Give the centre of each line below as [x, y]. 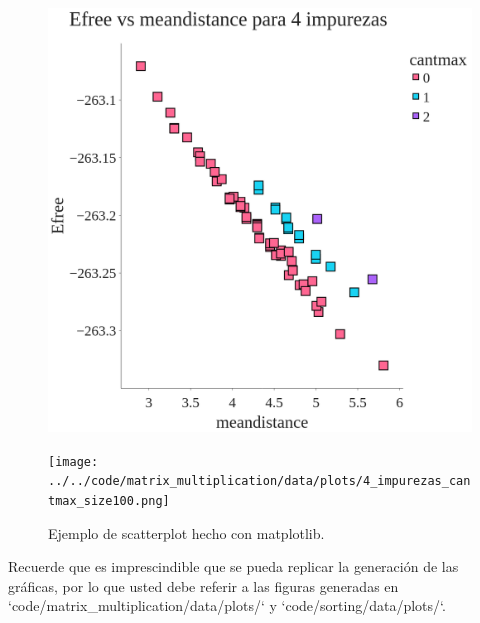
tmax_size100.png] [109, 500]
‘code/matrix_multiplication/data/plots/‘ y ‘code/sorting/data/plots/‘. [227, 605]
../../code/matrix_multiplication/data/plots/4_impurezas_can [259, 481]
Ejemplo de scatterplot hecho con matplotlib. [186, 532]
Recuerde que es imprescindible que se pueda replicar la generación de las [233, 566]
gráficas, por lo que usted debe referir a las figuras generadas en [203, 585]
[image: [73, 461]
